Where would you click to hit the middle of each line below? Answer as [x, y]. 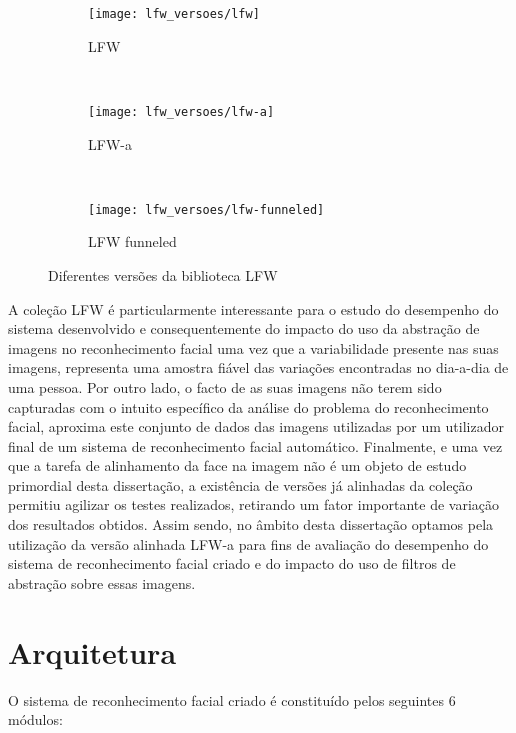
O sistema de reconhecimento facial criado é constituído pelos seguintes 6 [232, 699]
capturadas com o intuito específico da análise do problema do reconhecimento [248, 406]
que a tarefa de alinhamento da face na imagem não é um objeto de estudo [237, 465]
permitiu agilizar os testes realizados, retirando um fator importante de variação [254, 504]
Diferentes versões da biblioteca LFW [163, 274]
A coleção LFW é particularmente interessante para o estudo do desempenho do [253, 308]
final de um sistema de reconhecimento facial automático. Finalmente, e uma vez [255, 445]
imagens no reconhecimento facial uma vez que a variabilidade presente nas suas [253, 347]
